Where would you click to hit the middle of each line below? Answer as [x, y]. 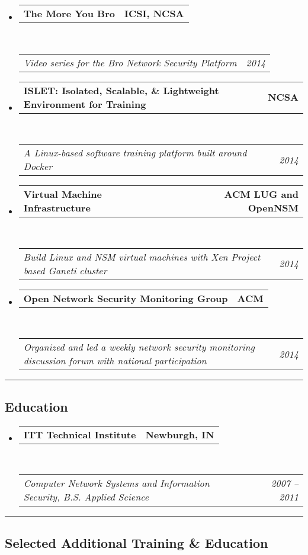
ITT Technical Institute [80, 434]
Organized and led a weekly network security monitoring [139, 347]
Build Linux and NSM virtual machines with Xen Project [142, 256]
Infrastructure [57, 208]
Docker [38, 166]
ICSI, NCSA [154, 13]
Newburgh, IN [180, 434]
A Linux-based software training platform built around [135, 153]
